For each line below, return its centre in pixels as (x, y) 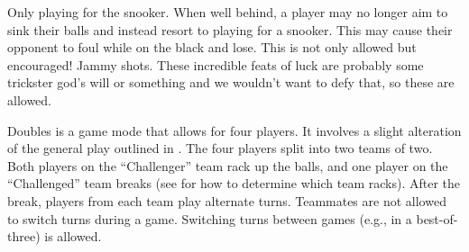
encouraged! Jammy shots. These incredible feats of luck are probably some (216, 64)
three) (24, 236)
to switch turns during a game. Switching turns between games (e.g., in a (210, 218)
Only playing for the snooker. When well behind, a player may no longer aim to (228, 12)
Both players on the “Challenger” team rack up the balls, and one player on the (228, 165)
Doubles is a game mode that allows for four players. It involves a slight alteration (234, 130)
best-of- (437, 218)
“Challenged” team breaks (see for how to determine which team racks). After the (234, 183)
